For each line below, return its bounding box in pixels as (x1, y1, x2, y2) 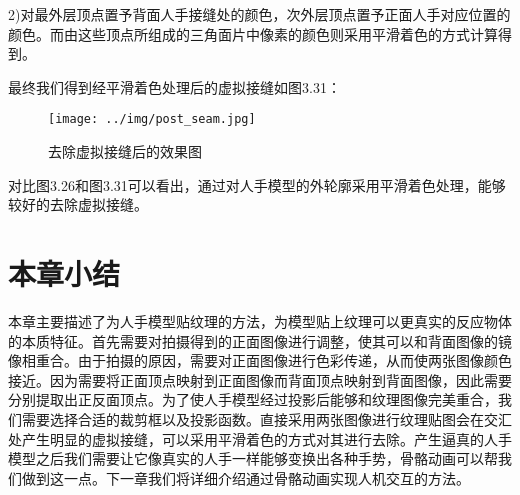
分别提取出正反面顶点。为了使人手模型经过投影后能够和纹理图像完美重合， (8, 389, 498, 410)
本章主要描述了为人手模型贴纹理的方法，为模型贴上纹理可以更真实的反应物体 (8, 310, 512, 331)
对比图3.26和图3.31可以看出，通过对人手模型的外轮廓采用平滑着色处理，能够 (8, 174, 506, 195)
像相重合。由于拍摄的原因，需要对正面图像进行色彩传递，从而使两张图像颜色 (8, 350, 512, 371)
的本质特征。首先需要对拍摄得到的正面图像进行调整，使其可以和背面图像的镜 (8, 330, 512, 351)
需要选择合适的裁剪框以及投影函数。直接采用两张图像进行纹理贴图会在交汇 (21, 408, 512, 429)
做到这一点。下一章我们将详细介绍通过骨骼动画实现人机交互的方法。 (21, 467, 470, 488)
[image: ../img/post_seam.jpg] (48, 112, 256, 127)
